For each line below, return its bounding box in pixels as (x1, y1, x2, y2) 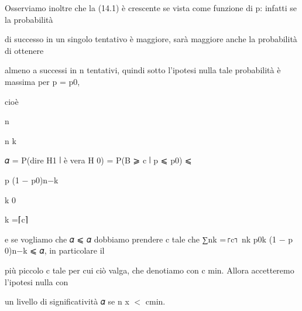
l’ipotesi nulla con (5, 275, 68, 288)
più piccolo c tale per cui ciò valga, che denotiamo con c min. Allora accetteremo (5, 264, 294, 276)
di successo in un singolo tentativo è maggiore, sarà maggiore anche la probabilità (5, 33, 297, 45)
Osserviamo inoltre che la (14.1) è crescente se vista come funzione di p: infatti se (5, 2, 297, 13)
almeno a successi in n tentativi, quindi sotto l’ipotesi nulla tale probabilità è (5, 64, 281, 76)
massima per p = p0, (5, 75, 80, 87)
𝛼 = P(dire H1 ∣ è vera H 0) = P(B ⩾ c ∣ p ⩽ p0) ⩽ (5, 154, 192, 166)
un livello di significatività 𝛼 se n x (5, 295, 129, 307)
